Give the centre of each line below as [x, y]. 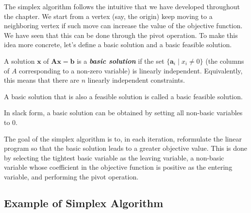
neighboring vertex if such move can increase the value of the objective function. [123, 26]
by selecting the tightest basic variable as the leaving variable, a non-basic [114, 157]
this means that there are [42, 80]
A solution [19, 61]
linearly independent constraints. [136, 80]
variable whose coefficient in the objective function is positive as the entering [118, 167]
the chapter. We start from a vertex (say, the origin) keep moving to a [108, 16]
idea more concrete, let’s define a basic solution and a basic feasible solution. [118, 44]
